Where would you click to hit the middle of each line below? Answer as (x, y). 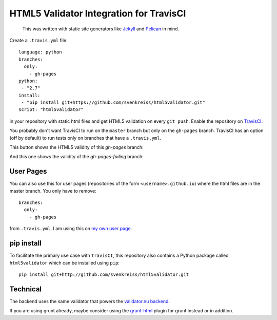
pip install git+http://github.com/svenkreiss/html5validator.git (104, 274)
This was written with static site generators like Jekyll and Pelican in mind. (101, 29)
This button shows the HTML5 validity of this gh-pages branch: (76, 147)
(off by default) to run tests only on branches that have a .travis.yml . (85, 138)
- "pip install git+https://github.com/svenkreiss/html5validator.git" (113, 102)
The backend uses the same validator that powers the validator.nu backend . (90, 301)
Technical (26, 289)
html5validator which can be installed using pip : (65, 262)
